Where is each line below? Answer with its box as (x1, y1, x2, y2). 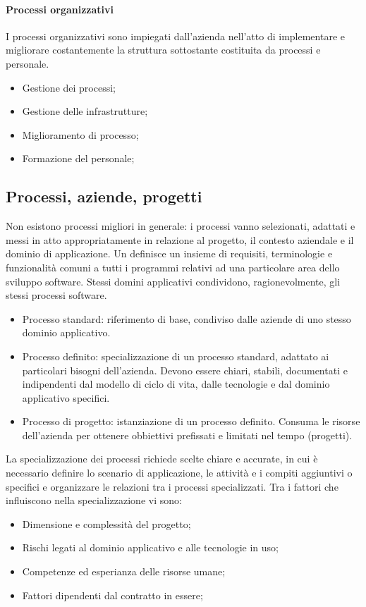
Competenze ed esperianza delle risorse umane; (22, 564, 226, 579)
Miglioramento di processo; (22, 127, 139, 142)
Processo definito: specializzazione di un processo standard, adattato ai (22, 348, 329, 363)
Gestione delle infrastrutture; (22, 104, 148, 118)
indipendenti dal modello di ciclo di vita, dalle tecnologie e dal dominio (22, 376, 330, 391)
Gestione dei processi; (22, 80, 116, 94)
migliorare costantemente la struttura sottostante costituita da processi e (6, 42, 321, 57)
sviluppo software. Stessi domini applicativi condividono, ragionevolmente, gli (6, 274, 341, 288)
